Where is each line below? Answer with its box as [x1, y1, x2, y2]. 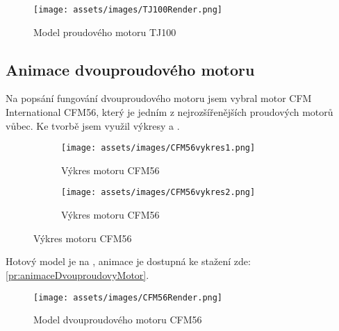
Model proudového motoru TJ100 [33, 24, 176, 39]
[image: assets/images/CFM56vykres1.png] [61, 143, 256, 153]
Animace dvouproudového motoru [6, 58, 255, 80]
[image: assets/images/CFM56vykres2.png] [61, 187, 256, 198]
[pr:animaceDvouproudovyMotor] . [6, 267, 149, 282]
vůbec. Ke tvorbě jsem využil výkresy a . [6, 118, 180, 133]
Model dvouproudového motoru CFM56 [33, 312, 202, 327]
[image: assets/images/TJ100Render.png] [33, 5, 223, 15]
